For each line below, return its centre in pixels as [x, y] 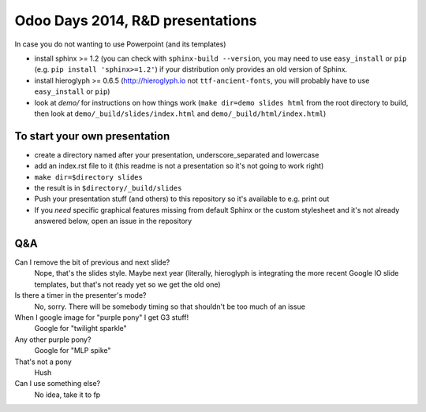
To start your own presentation [92, 136]
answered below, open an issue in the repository [113, 221]
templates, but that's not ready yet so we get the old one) [127, 284]
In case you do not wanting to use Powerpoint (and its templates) [120, 44]
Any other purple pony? [53, 340]
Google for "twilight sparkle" [81, 328]
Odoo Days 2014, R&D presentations [136, 20]
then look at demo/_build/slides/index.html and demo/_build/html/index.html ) [180, 113]
